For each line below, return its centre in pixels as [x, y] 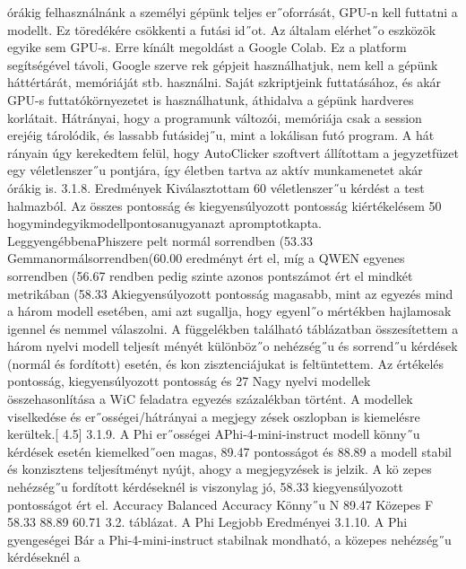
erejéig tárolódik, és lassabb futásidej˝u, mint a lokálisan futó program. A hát [221, 135]
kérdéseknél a [44, 557]
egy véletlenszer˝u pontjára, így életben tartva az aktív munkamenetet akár [215, 170]
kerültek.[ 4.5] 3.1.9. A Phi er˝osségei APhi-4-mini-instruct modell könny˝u [214, 434]
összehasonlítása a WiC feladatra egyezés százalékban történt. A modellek [210, 399]
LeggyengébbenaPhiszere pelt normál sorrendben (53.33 [160, 240]
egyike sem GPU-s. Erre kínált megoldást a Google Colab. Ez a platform [207, 47]
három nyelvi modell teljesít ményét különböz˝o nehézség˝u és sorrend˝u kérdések [233, 346]
